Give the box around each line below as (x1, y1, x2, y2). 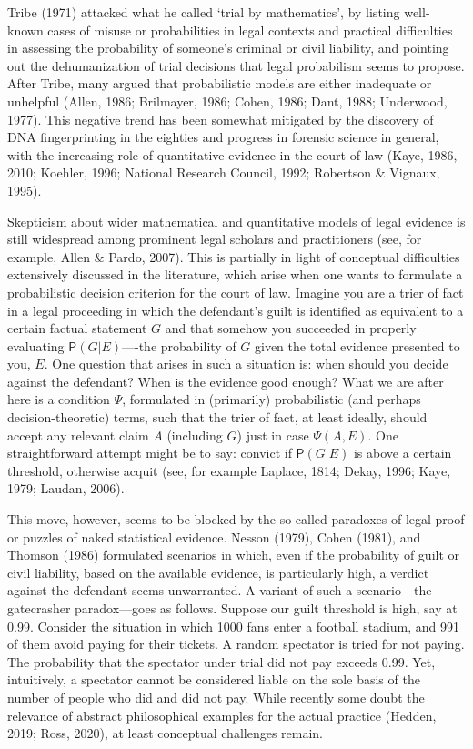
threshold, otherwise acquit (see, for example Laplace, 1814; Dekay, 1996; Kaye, (7, 461, 451, 480)
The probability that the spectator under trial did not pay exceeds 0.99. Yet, (7, 652, 436, 671)
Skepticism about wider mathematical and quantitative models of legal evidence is (7, 211, 466, 230)
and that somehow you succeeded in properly (165, 319, 417, 338)
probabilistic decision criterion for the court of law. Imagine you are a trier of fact (7, 282, 464, 301)
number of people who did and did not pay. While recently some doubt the (7, 687, 425, 706)
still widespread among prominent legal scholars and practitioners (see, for (7, 229, 422, 248)
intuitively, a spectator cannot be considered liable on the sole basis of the (7, 670, 420, 689)
